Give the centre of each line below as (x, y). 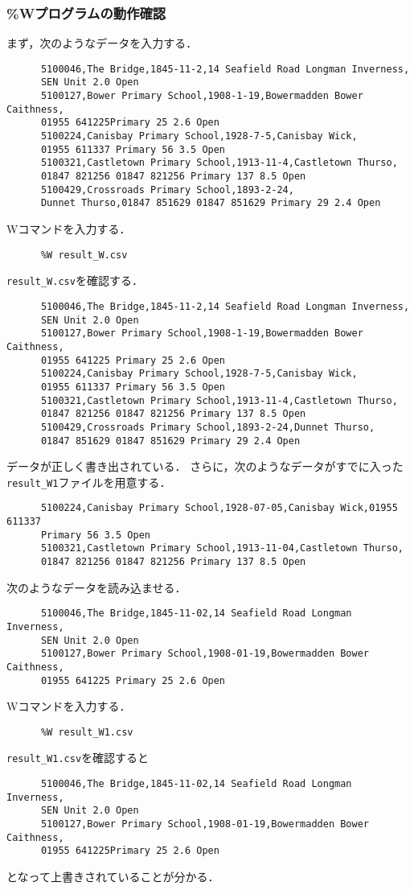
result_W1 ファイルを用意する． (89, 482)
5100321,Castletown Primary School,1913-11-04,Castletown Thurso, (222, 548)
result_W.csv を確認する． (75, 280)
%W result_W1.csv (87, 732)
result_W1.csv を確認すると (78, 758)
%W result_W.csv (84, 255)
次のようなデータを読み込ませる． (96, 587)
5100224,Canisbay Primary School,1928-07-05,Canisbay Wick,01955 (219, 508)
